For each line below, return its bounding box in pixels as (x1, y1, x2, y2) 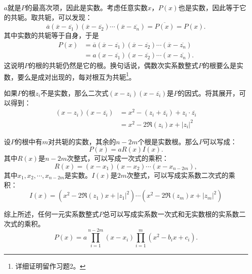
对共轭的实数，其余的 (48, 136, 116, 146)
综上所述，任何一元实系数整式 (4, 209, 99, 219)
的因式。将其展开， (178, 87, 239, 98)
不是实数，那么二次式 (40, 87, 109, 98)
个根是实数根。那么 (138, 136, 199, 146)
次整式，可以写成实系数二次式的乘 (126, 170, 236, 180)
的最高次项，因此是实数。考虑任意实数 (25, 2, 148, 12)
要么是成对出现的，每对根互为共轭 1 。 (17, 70, 136, 82)
